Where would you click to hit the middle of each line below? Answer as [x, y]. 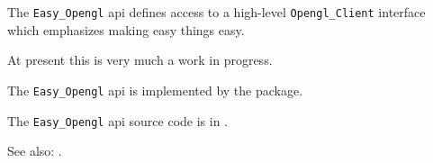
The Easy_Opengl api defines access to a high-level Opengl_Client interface [216, 12]
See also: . [35, 151]
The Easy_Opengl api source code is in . [117, 120]
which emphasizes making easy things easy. [126, 29]
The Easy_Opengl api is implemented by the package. [155, 90]
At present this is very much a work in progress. [140, 60]
